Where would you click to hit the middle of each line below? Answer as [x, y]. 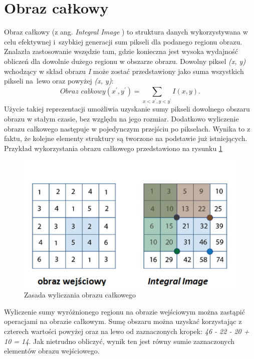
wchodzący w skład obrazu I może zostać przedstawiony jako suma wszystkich [124, 71]
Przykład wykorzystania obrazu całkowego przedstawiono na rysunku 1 [113, 148]
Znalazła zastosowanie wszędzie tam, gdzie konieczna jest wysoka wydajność [121, 51]
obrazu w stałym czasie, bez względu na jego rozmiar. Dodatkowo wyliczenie [121, 118]
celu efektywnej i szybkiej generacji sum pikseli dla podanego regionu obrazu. [123, 41]
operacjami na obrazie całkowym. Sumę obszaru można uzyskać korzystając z [123, 321]
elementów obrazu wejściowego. [52, 351]
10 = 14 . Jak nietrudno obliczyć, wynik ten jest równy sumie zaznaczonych [119, 341]
